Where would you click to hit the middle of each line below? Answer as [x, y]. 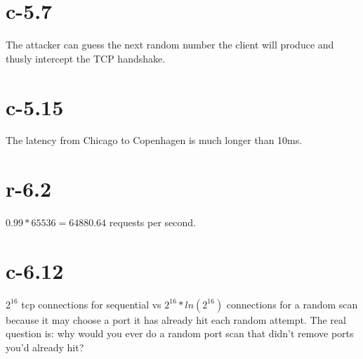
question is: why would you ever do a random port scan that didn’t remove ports [180, 333]
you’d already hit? [45, 347]
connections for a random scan [292, 304]
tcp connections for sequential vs [91, 304]
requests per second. [152, 222]
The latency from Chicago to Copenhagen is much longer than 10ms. [154, 140]
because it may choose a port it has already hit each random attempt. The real [176, 319]
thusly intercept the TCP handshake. [86, 58]
